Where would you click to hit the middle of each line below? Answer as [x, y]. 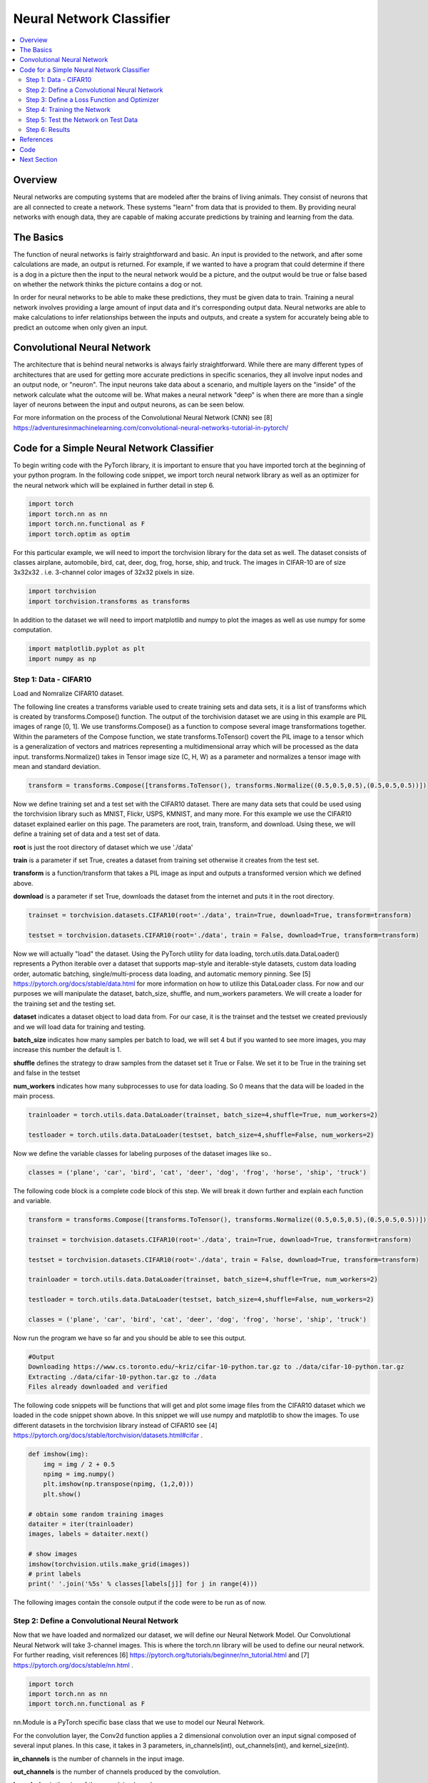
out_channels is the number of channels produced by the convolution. [117, 1772]
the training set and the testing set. [65, 1003]
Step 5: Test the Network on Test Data [82, 119]
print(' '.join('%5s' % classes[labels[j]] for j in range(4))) [143, 1584]
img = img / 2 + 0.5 [79, 1464]
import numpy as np [62, 659]
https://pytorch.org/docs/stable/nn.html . [73, 1665]
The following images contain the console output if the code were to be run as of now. [140, 1603]
